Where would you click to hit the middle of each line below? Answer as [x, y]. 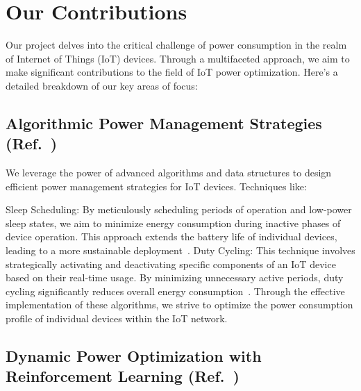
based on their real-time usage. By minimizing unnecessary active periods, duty [175, 277]
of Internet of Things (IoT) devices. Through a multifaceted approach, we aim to [178, 58]
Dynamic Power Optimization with [134, 356]
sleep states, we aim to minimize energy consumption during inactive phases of [173, 223]
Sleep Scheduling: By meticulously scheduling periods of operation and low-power [179, 209]
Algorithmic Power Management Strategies [164, 123]
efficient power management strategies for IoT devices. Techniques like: [156, 186]
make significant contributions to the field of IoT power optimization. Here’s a [172, 72]
